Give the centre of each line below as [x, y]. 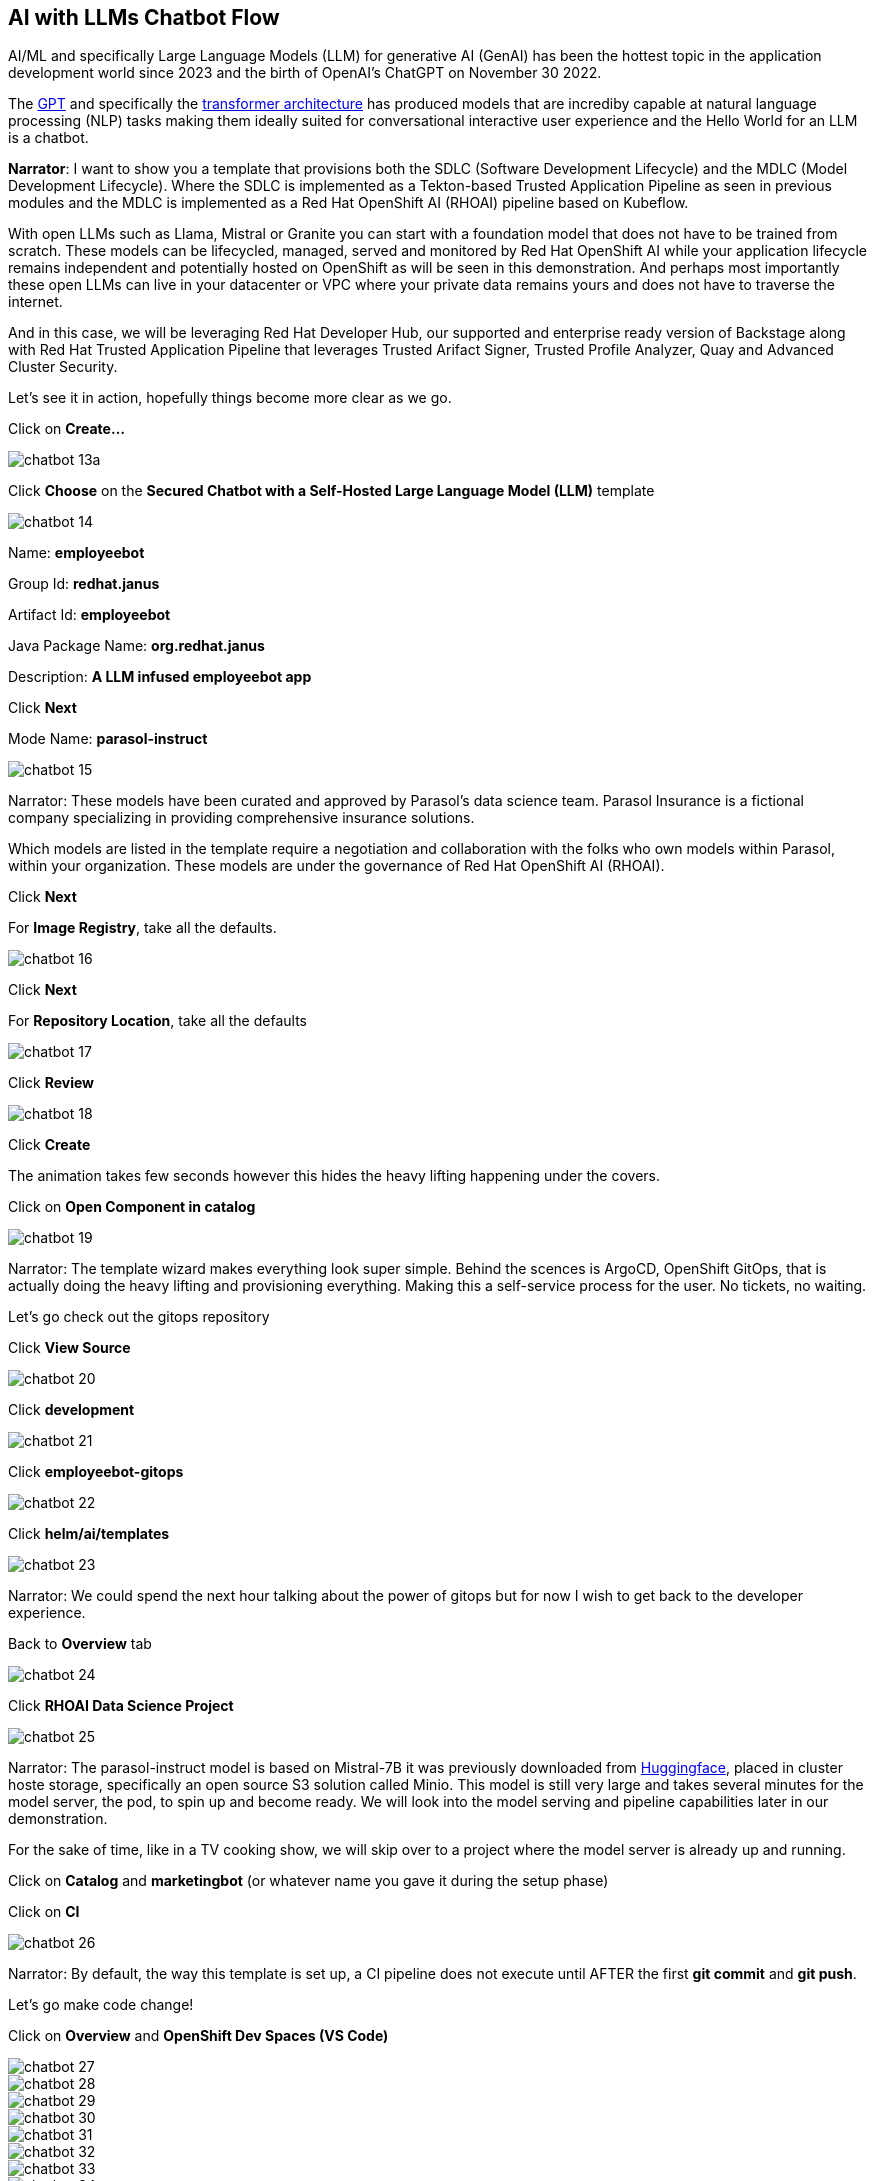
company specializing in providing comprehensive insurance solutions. [241, 818]
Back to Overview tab [80, 1644]
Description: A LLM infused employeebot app [160, 677]
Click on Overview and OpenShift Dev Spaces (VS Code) [198, 2036]
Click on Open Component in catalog [132, 1207]
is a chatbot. [48, 138]
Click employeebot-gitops [96, 1472]
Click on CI [44, 1912]
